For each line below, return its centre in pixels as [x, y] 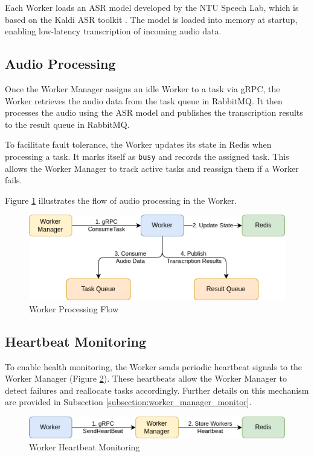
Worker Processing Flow [74, 308]
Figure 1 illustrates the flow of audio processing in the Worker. [121, 200]
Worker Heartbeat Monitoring [85, 446]
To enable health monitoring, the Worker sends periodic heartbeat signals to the [154, 366]
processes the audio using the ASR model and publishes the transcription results [154, 112]
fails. [14, 180]
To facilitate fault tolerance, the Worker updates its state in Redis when [138, 144]
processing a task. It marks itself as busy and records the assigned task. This [147, 156]
